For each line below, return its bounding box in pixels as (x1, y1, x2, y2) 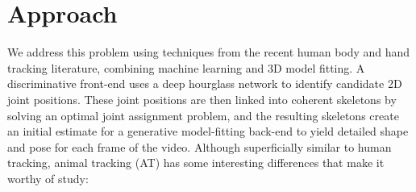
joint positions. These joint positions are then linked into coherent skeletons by (7, 90, 397, 107)
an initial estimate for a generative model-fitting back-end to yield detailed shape (7, 123, 409, 140)
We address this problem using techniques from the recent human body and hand (7, 44, 410, 61)
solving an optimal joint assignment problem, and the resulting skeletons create (7, 106, 399, 123)
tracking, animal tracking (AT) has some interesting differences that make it (7, 154, 385, 171)
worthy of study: (7, 169, 89, 186)
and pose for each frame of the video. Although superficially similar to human (7, 138, 392, 155)
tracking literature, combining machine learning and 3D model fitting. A (7, 59, 365, 76)
